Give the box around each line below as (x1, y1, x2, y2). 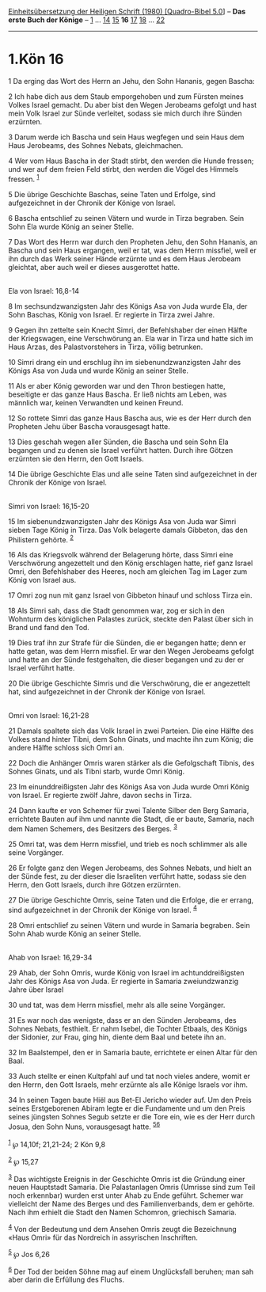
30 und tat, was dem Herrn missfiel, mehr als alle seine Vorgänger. (8, 1000, 226, 1009)
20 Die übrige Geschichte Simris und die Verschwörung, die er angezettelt (8, 678, 251, 688)
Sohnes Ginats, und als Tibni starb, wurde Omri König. (8, 767, 185, 777)
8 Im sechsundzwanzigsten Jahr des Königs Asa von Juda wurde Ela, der (8, 301, 248, 311)
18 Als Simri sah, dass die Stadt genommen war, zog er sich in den (8, 606, 225, 616)
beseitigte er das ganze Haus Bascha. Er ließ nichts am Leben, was (8, 389, 227, 399)
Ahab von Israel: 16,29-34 (8, 952, 93, 962)
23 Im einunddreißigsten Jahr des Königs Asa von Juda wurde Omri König (8, 782, 249, 792)
